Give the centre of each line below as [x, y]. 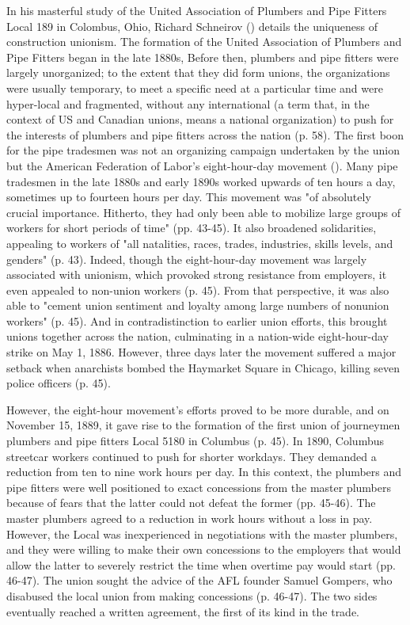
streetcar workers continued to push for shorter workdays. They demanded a [192, 456]
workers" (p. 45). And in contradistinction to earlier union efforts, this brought [197, 320]
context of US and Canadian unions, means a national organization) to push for [200, 119]
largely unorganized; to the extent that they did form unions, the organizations [198, 72]
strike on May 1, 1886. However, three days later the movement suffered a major [201, 352]
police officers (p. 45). [59, 383]
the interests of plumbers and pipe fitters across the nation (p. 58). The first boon [205, 134]
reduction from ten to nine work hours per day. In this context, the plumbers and [204, 472]
